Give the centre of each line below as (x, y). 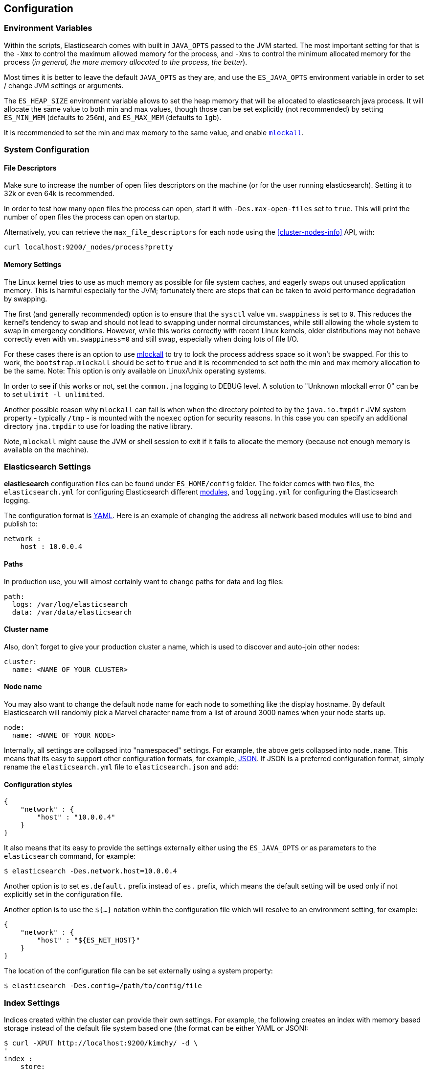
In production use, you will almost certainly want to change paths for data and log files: (144, 581)
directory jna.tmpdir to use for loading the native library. (98, 426)
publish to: (21, 524)
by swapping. (26, 298)
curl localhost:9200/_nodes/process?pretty (89, 247)
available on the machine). (46, 449)
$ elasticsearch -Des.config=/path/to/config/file (103, 986)
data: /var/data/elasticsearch (72, 612)
